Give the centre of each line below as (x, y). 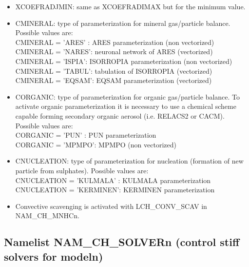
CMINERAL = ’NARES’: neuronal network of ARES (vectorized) (114, 51)
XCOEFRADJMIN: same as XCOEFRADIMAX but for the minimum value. (130, 6)
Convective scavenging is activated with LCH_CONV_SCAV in (111, 206)
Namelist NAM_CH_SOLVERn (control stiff (122, 242)
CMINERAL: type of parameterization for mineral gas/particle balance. (123, 23)
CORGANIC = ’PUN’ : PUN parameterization (86, 135)
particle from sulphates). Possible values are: (82, 170)
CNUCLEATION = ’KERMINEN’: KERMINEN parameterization (115, 190)
